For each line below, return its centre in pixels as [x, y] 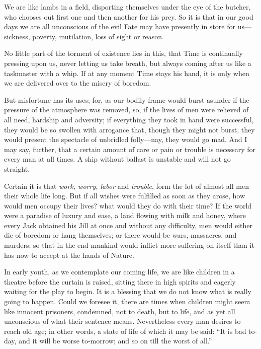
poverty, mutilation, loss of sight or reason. [98, 36]
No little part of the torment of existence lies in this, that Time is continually [123, 53]
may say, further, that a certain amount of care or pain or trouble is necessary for [130, 149]
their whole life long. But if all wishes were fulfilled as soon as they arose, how [125, 196]
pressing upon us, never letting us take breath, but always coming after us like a [128, 63]
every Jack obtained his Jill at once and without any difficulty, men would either [128, 225]
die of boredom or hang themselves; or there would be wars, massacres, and [120, 235]
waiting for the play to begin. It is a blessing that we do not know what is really [128, 291]
